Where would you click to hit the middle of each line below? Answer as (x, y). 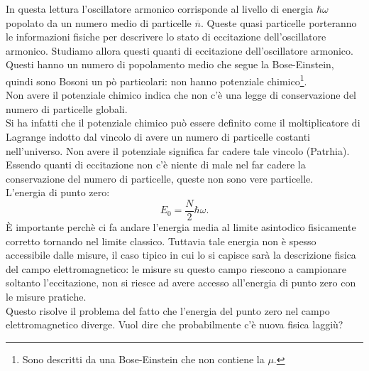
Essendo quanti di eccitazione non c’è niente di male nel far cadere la (156, 165)
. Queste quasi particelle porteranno (279, 22)
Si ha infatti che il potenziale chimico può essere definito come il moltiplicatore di (183, 123)
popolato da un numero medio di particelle (99, 22)
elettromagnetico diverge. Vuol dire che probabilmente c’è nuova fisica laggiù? (175, 324)
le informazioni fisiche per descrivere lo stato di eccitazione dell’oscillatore (166, 37)
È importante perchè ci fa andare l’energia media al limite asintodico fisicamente (181, 227)
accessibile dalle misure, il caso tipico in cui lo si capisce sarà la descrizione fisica (181, 255)
